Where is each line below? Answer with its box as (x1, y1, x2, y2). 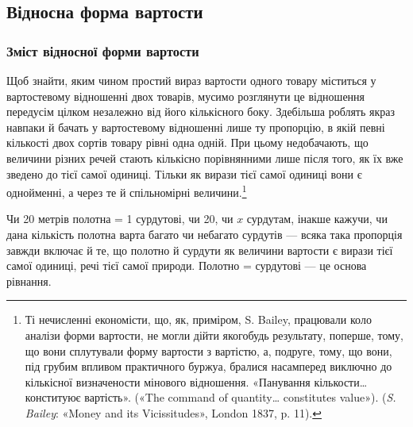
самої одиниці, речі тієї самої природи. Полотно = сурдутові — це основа (6, 257, 367, 274)
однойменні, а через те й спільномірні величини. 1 (6, 182, 247, 200)
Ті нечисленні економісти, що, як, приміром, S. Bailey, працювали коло (25, 311, 372, 328)
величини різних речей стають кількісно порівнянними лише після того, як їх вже (6, 149, 403, 166)
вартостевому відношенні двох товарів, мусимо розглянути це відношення (6, 87, 365, 104)
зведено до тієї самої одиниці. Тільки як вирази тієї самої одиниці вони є (6, 165, 362, 182)
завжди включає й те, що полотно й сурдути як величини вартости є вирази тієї (6, 241, 393, 258)
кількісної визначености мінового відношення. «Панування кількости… (25, 373, 368, 390)
